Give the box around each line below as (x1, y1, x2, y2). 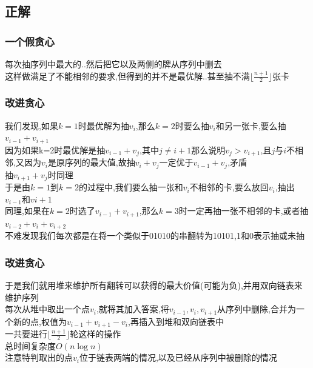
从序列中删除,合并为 (217, 303, 296, 315)
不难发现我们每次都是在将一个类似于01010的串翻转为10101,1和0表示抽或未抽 (5, 229, 305, 242)
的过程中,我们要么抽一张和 (78, 181, 183, 193)
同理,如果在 (5, 204, 50, 217)
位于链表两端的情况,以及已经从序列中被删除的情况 (79, 351, 277, 364)
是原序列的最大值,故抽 (47, 156, 135, 169)
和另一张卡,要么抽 (215, 119, 286, 132)
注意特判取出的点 (5, 351, 73, 364)
